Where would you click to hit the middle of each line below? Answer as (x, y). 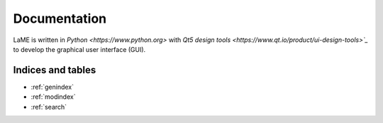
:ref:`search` (49, 107)
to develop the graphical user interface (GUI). (79, 49)
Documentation (60, 18)
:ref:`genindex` (52, 87)
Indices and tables (55, 70)
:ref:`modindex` (53, 97)
